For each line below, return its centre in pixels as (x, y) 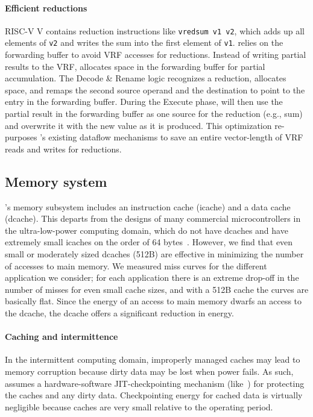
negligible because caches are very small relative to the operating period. (139, 406)
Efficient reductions (46, 8)
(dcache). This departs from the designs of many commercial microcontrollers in (153, 218)
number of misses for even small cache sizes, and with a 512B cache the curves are (157, 289)
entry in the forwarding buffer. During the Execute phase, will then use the (144, 102)
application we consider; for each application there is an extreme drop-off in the (152, 277)
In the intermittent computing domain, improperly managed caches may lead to (153, 359)
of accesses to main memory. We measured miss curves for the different (136, 265)
